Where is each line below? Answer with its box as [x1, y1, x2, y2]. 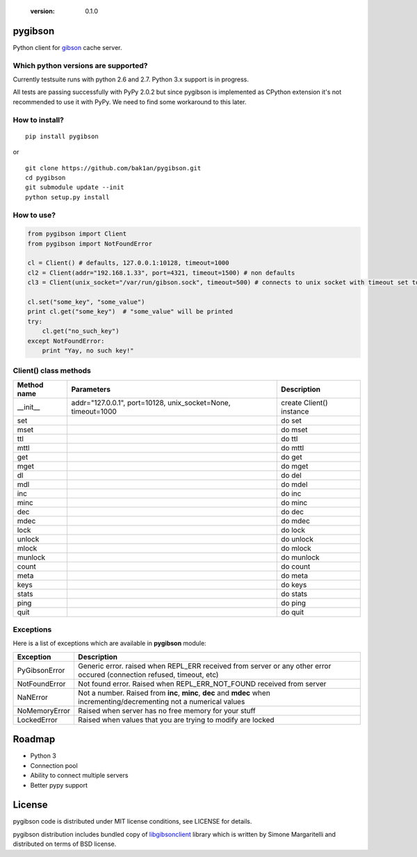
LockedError [17, 715, 58, 724]
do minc [281, 498, 308, 507]
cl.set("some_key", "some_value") [27, 298, 145, 306]
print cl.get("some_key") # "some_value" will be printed [27, 308, 233, 316]
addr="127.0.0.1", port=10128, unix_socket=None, [71, 398, 231, 407]
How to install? [13, 115, 64, 124]
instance [281, 407, 309, 416]
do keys [281, 580, 307, 589]
